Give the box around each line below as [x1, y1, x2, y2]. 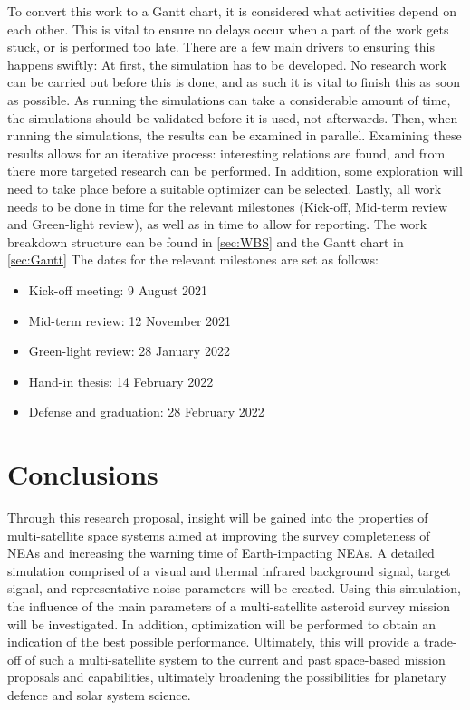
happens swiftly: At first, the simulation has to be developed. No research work [7, 54, 447, 73]
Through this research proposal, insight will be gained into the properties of [7, 508, 428, 526]
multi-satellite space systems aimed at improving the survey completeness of [7, 525, 430, 544]
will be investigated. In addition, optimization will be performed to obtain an [7, 614, 436, 633]
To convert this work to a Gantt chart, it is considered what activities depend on [7, 2, 456, 20]
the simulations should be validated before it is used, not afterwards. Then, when [7, 108, 458, 127]
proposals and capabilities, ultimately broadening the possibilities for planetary [7, 667, 446, 686]
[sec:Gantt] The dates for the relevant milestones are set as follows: [7, 250, 379, 269]
